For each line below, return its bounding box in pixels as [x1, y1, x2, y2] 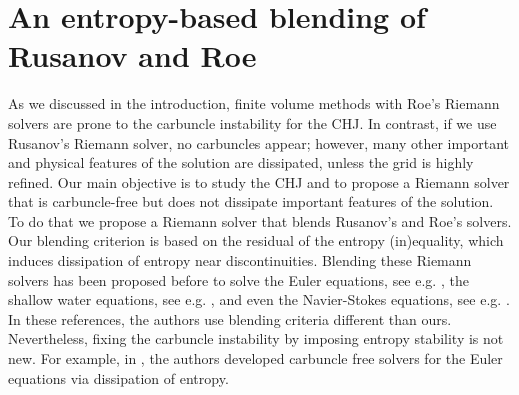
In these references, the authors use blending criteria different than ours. [8, 308, 452, 329]
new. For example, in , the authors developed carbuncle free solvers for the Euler [8, 348, 503, 369]
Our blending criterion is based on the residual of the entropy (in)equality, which [8, 230, 504, 251]
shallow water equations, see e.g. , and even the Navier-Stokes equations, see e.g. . [8, 289, 510, 310]
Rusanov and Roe [8, 35, 257, 76]
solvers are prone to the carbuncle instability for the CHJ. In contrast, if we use [8, 112, 497, 133]
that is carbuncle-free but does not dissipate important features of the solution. [8, 191, 494, 212]
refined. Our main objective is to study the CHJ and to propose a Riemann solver [8, 171, 510, 192]
